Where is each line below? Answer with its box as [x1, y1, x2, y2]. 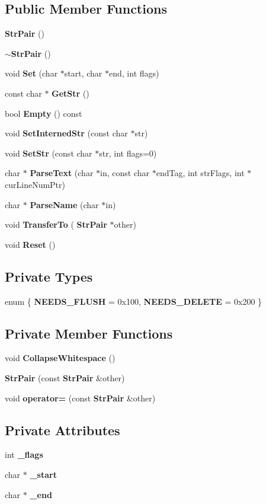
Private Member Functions [5, 324, 173, 342]
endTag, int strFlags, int [156, 167, 245, 179]
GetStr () [52, 87, 89, 99]
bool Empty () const [5, 107, 82, 119]
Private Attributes [5, 420, 120, 439]
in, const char [100, 167, 150, 179]
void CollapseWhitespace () [5, 352, 116, 364]
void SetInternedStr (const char [5, 127, 128, 139]
